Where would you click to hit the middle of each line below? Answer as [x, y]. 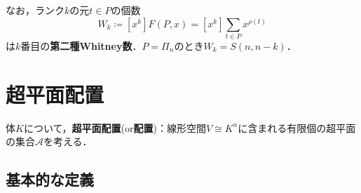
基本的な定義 [50, 179]
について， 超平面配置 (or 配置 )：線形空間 [115, 127]
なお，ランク [35, 10]
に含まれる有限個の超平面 [297, 127]
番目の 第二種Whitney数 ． [81, 45]
